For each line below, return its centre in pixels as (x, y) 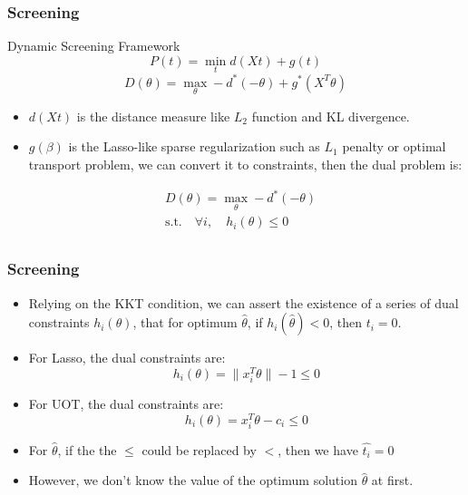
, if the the (87, 449)
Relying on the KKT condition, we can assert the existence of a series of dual (244, 302)
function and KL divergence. (331, 116)
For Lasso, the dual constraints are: (127, 358)
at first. (392, 480)
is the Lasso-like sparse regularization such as (194, 146)
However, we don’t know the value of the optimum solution (193, 480)
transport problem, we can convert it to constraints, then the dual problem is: (245, 164)
